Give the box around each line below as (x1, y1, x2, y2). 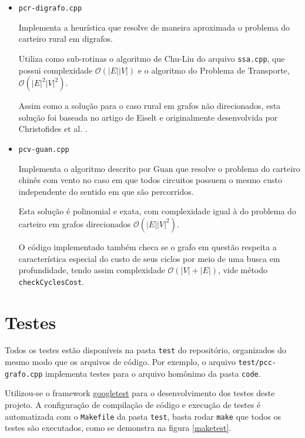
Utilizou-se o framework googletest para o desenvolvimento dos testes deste (5, 387, 275, 399)
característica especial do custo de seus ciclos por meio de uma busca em (18, 252, 280, 264)
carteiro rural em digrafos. (18, 32, 113, 45)
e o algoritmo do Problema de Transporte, (138, 64, 290, 76)
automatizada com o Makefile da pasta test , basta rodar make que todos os (5, 410, 281, 422)
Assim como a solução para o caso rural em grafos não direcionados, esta (18, 99, 281, 112)
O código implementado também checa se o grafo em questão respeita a (18, 240, 277, 253)
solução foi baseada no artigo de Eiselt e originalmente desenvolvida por (18, 111, 278, 123)
